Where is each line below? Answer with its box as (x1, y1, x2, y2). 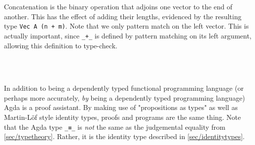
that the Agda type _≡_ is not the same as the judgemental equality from (4, 121, 225, 132)
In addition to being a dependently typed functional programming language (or (4, 83, 244, 93)
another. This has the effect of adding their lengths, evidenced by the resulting (4, 11, 242, 21)
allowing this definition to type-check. (4, 40, 117, 50)
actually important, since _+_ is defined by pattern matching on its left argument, (4, 30, 252, 40)
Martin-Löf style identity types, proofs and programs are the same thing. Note (4, 112, 241, 122)
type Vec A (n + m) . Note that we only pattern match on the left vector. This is (4, 21, 249, 31)
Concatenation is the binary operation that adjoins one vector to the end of (4, 1, 233, 11)
